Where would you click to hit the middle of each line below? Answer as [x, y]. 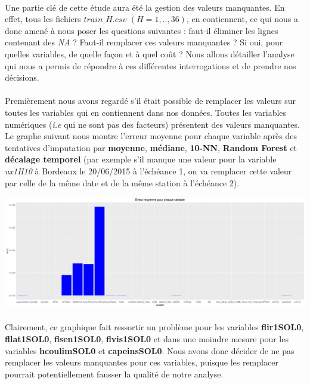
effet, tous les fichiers [43, 19]
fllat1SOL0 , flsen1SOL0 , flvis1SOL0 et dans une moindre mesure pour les [147, 338]
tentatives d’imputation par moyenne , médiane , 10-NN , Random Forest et [151, 147]
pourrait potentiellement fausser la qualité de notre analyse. [114, 374]
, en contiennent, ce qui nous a [242, 19]
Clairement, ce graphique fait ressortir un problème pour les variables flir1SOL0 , [154, 327]
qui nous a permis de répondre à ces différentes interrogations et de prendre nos [151, 65]
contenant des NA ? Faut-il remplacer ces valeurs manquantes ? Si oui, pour [144, 42]
